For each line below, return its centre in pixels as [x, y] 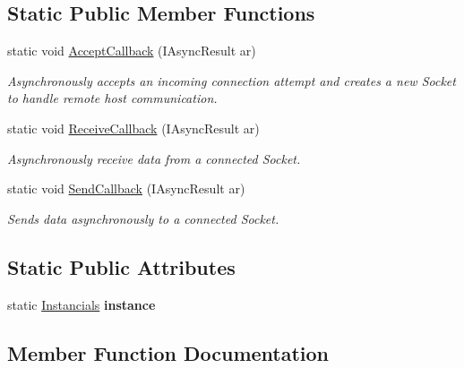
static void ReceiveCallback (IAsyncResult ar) [133, 128]
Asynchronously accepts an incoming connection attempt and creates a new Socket [232, 80]
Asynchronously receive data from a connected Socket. [154, 158]
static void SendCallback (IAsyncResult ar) [126, 188]
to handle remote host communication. [112, 98]
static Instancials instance [82, 304]
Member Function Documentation [168, 352]
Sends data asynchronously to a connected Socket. [143, 218]
